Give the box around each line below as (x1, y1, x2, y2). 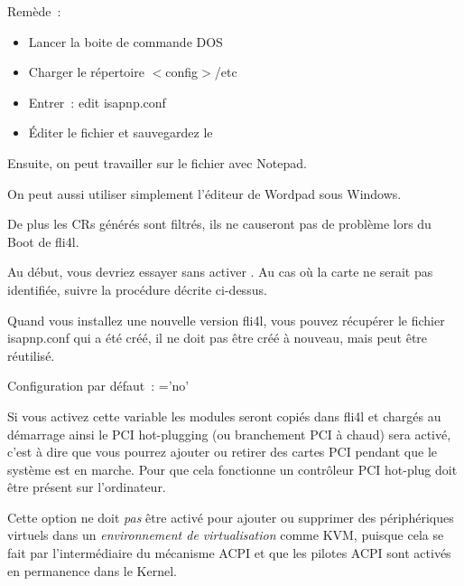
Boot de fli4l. (7, 232, 79, 250)
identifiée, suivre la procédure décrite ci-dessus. (7, 279, 267, 298)
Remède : (7, 2, 61, 20)
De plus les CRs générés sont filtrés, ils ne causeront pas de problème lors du (7, 214, 432, 233)
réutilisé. (7, 345, 55, 364)
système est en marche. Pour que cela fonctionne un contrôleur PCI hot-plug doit (7, 459, 458, 478)
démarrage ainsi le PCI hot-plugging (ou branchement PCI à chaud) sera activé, (7, 424, 451, 443)
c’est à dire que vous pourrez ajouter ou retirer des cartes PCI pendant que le (7, 442, 438, 461)
